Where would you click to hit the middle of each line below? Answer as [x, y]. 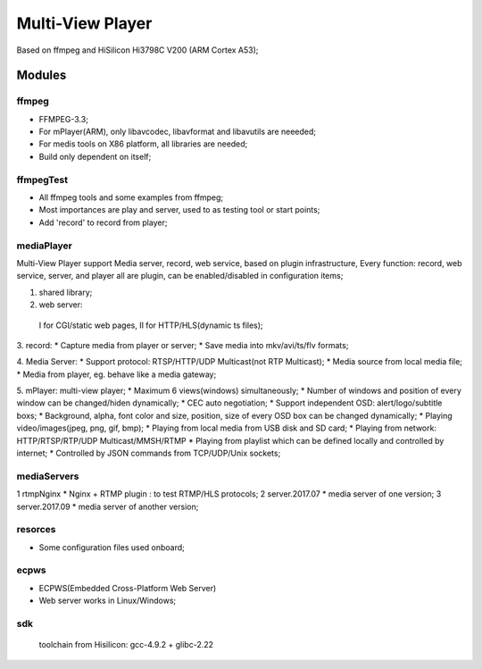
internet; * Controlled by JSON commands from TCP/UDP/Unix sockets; [149, 453]
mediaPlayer [45, 246]
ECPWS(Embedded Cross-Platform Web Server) [128, 588]
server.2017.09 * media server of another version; [108, 506]
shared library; [66, 292]
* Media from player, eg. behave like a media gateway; [116, 374]
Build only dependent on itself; [95, 156]
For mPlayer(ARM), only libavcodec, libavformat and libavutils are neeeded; [178, 132]
